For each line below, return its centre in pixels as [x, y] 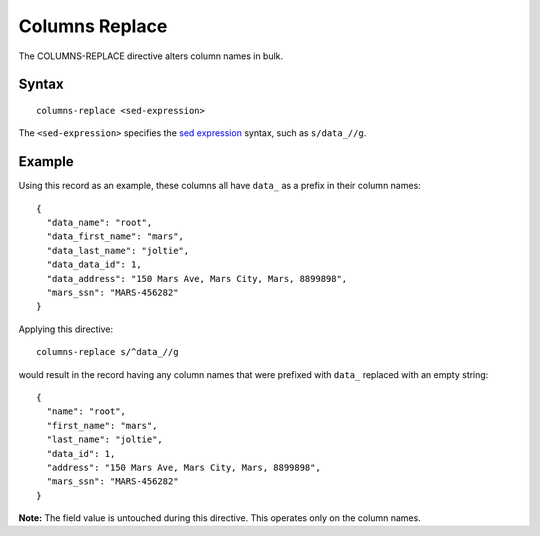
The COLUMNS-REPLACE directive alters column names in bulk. [151, 56]
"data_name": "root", [99, 223]
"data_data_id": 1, [94, 264]
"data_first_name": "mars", [115, 236]
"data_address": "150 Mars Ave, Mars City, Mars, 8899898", [197, 278]
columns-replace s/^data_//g [107, 352]
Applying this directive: [66, 329]
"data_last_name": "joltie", [118, 250]
